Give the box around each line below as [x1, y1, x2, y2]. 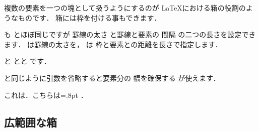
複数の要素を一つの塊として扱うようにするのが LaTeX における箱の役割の [4, 3, 246, 13]
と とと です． [4, 56, 51, 66]
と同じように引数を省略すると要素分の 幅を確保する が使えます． [4, 72, 220, 83]
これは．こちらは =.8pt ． [4, 89, 88, 100]
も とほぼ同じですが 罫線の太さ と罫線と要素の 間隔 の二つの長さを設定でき [4, 29, 256, 40]
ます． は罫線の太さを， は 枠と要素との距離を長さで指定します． [4, 39, 222, 49]
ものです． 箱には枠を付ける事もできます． [18, 12, 161, 23]
